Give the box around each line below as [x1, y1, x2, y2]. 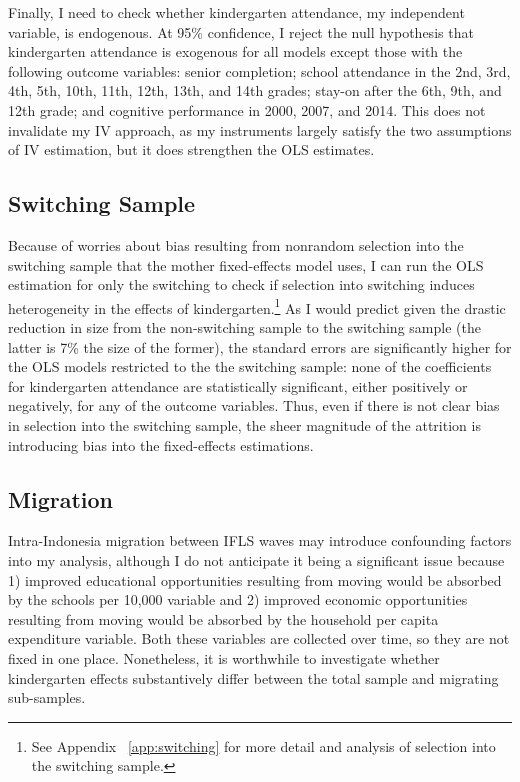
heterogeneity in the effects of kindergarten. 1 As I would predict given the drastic [8, 294, 506, 318]
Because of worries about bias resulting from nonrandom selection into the [8, 234, 464, 255]
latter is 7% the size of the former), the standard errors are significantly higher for [8, 336, 512, 357]
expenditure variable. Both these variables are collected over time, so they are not [8, 628, 510, 649]
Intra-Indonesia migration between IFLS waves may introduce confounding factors [8, 530, 512, 551]
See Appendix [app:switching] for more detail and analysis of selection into [31, 735, 496, 756]
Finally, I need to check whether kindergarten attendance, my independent [8, 2, 465, 22]
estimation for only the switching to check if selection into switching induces [8, 274, 475, 295]
